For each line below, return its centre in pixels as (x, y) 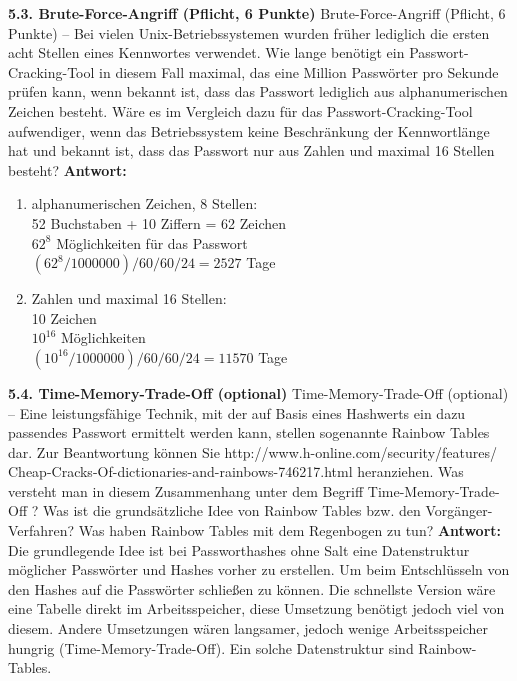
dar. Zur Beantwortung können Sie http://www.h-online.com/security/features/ (253, 451)
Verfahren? (41, 530)
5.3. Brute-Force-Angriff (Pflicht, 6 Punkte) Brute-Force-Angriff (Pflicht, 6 (257, 13)
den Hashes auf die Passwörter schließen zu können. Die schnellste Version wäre (252, 588)
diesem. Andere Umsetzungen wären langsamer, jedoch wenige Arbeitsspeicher (248, 628)
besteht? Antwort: (67, 169)
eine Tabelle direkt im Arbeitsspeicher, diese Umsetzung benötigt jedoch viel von (256, 608)
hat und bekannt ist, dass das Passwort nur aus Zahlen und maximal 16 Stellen (251, 150)
